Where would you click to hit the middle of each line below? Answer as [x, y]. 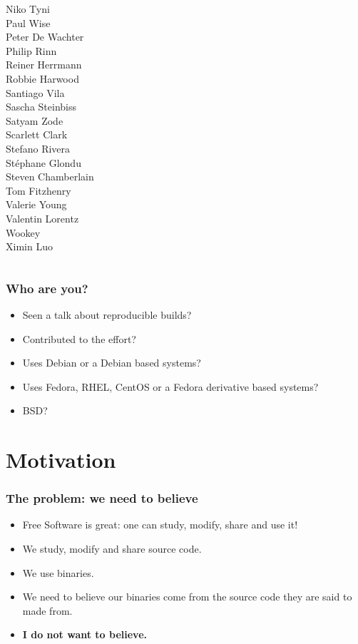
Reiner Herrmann [44, 65]
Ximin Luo [29, 246]
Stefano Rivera [38, 148]
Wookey [23, 232]
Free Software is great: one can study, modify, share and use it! [160, 525]
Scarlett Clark [37, 134]
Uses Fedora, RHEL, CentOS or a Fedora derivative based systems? [170, 386]
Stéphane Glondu [44, 162]
